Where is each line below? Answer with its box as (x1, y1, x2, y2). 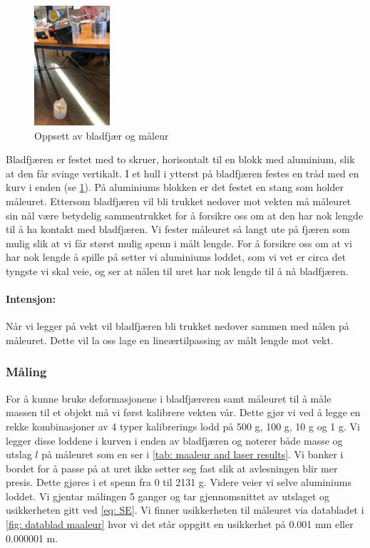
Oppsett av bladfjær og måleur (34, 128, 169, 143)
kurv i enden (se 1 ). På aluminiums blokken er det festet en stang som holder (6, 180, 344, 195)
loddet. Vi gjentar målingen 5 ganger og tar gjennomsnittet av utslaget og (6, 488, 330, 503)
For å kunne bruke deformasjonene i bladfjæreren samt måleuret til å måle (6, 391, 332, 405)
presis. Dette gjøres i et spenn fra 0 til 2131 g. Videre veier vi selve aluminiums (6, 475, 351, 490)
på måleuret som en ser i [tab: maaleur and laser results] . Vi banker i (41, 447, 344, 462)
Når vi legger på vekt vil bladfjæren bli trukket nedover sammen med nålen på (6, 319, 349, 334)
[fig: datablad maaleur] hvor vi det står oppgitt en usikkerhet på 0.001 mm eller (6, 517, 354, 532)
